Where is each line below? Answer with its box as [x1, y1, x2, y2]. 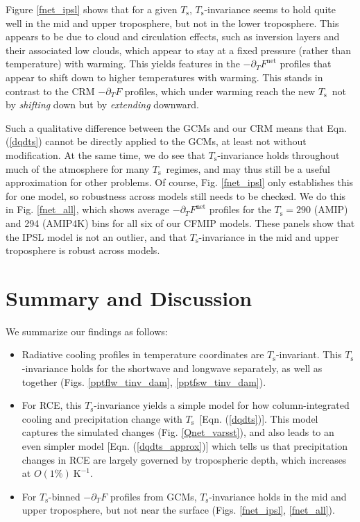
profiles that [280, 56, 332, 71]
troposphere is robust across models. [6, 243, 160, 258]
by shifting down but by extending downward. [6, 97, 200, 112]
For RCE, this [22, 398, 82, 412]
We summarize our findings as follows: [6, 323, 168, 338]
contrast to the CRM [6, 83, 95, 98]
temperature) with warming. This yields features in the [6, 56, 240, 71]
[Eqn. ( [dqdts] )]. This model [199, 411, 318, 426]
